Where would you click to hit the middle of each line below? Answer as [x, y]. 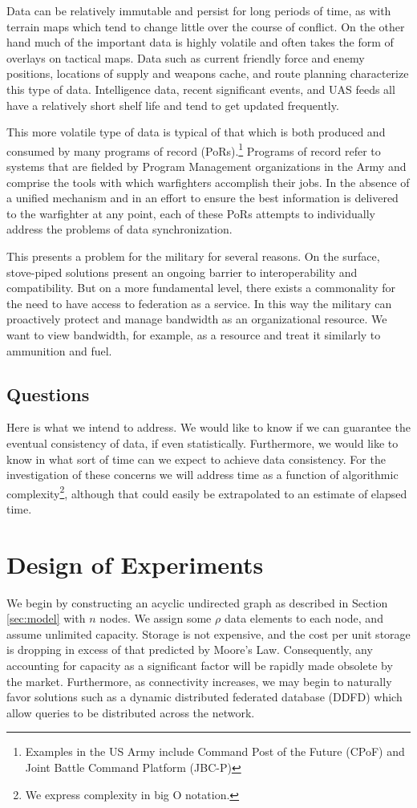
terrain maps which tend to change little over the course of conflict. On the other [206, 26]
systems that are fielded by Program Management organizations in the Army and [206, 166]
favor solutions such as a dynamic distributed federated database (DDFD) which [204, 697]
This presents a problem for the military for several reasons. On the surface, [193, 256]
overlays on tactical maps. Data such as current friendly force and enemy [186, 57]
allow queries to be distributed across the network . [131, 712]
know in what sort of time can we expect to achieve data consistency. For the [196, 459]
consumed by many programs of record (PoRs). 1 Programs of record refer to [194, 149]
